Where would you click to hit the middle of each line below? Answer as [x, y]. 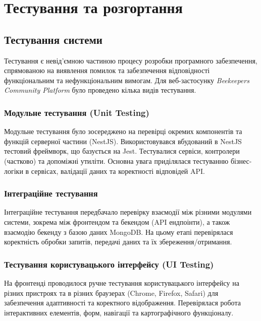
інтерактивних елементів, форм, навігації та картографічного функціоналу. [119, 312]
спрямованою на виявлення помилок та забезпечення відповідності [107, 70]
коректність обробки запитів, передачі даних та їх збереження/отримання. [118, 242]
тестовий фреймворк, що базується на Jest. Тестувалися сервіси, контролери [122, 151]
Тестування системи [53, 39]
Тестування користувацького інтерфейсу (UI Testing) [109, 264]
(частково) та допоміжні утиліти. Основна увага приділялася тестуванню [116, 160]
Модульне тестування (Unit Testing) [77, 112]
